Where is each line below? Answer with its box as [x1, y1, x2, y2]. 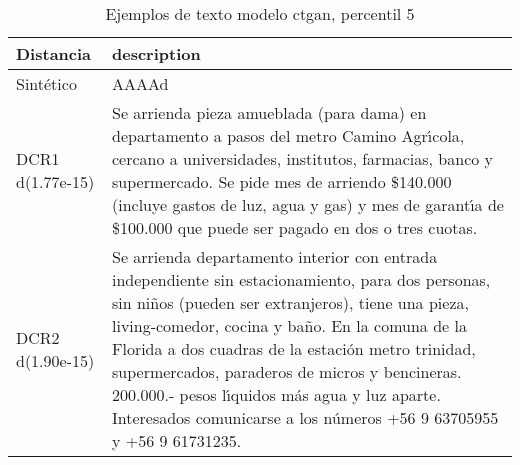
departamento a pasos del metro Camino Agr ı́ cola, [111, 124, 465, 147]
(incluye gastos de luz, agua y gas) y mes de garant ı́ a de [111, 193, 504, 216]
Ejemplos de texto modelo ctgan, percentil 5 [105, 2, 415, 25]
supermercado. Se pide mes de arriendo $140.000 [111, 170, 452, 193]
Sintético [16, 72, 77, 95]
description [111, 42, 201, 65]
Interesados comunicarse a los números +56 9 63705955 [111, 406, 499, 429]
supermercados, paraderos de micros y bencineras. [111, 360, 462, 383]
